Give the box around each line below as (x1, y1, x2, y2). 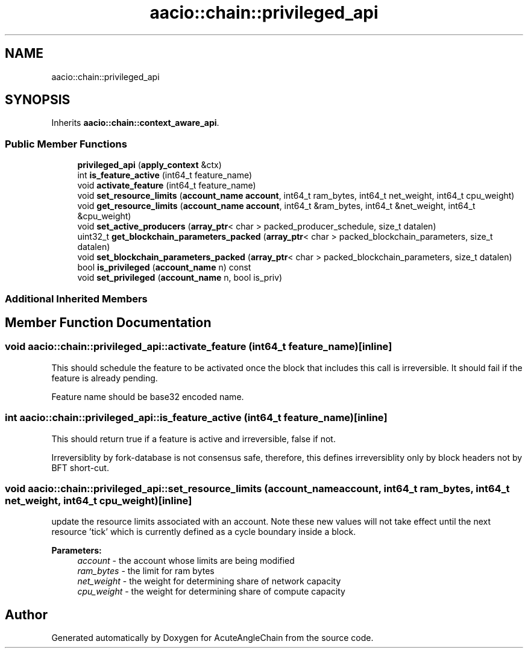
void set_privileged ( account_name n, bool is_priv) (77, 272, 283, 283)
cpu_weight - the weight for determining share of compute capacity (77, 586, 345, 597)
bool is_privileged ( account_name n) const (77, 262, 251, 273)
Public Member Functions (5, 137, 127, 150)
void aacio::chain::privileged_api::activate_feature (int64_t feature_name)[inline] (5, 340, 392, 353)
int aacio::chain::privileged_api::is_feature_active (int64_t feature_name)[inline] (5, 411, 388, 424)
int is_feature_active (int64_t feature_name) (77, 170, 253, 181)
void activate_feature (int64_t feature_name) (77, 180, 256, 191)
